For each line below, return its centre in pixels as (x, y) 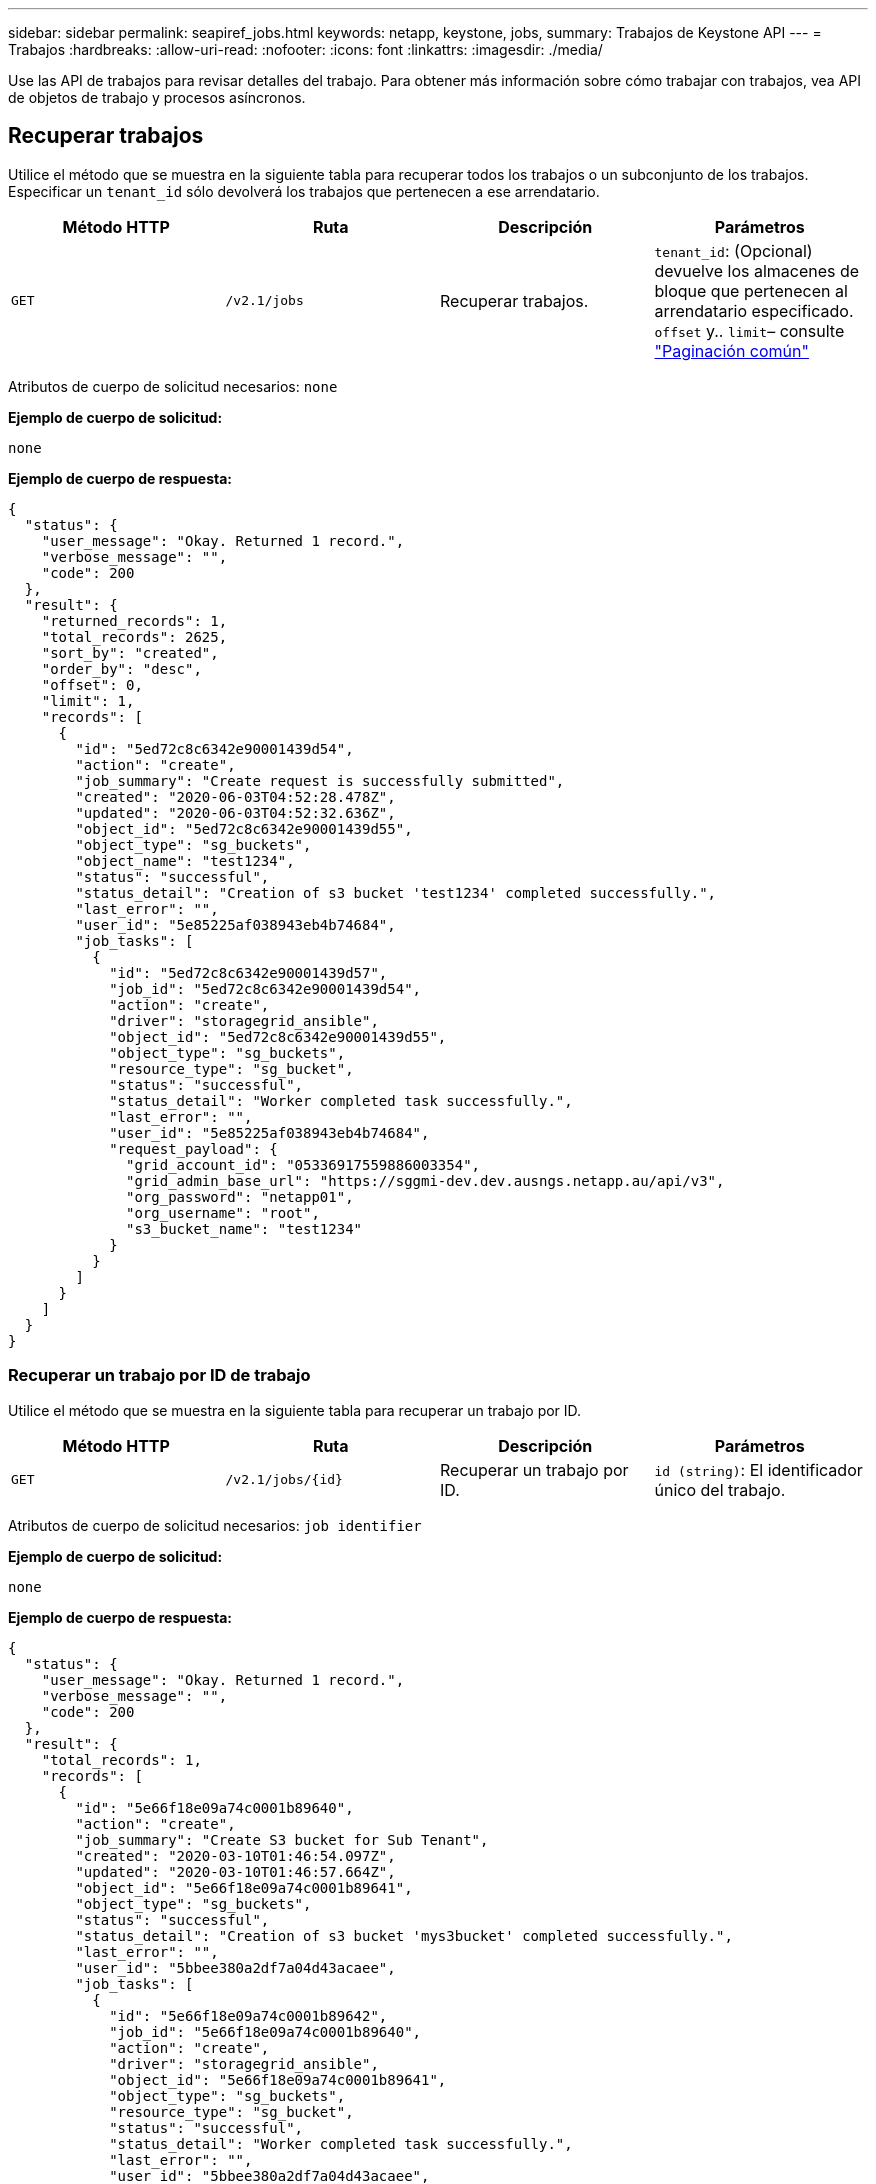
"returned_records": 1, (134, 620)
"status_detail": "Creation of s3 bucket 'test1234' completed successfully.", (396, 892)
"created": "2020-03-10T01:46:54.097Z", (235, 1855)
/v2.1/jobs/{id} (284, 1480)
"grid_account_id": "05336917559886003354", (303, 1164)
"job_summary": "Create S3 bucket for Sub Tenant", (282, 1839)
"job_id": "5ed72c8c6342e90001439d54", (265, 988)
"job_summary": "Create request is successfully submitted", (320, 780)
